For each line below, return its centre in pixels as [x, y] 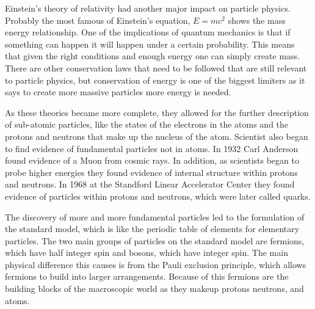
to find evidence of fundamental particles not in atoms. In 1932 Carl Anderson [152, 148]
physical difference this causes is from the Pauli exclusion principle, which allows [156, 264]
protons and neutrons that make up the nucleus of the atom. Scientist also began [157, 136]
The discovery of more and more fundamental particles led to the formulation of [155, 216]
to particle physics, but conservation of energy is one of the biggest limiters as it [155, 80]
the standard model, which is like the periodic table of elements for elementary [152, 229]
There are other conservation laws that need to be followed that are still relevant [156, 67]
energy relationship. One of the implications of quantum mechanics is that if [148, 32]
